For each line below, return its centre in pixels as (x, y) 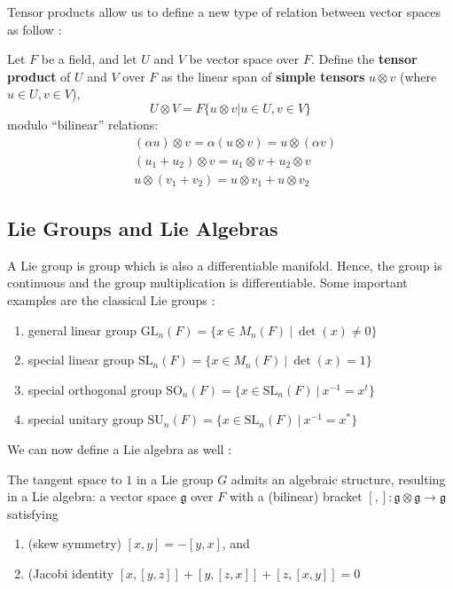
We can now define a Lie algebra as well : (120, 449)
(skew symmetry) (74, 543)
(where (418, 76)
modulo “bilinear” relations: (83, 124)
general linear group (82, 330)
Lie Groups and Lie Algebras (143, 228)
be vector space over (244, 59)
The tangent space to (65, 479)
